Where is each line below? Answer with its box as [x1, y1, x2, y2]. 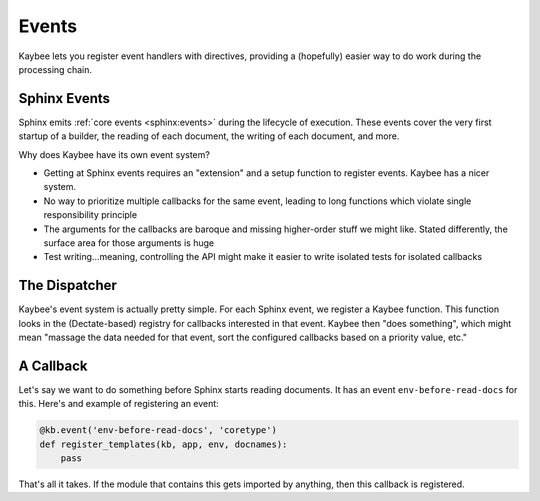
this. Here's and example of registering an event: [18, 398, 219, 410]
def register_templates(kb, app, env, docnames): [39, 438, 288, 450]
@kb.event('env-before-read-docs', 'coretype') [39, 425, 277, 436]
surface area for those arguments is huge [43, 236, 215, 249]
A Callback [18, 357, 88, 374]
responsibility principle [43, 209, 138, 221]
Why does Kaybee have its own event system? [18, 148, 210, 160]
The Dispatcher [18, 277, 117, 294]
